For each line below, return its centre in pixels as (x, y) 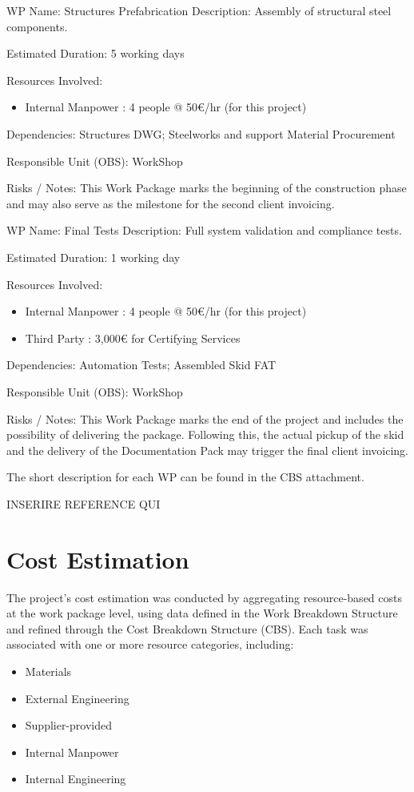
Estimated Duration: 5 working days (96, 53)
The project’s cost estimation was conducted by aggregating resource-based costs (204, 597)
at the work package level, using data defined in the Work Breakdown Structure (202, 613)
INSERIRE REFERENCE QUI (84, 503)
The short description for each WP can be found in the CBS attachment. (185, 477)
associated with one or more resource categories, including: (150, 644)
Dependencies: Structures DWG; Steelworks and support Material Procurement (201, 133)
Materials (48, 671)
